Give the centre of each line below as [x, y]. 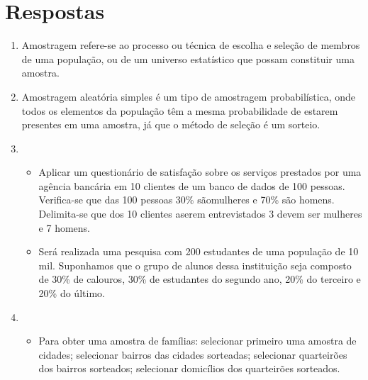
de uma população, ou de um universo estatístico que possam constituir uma [188, 58]
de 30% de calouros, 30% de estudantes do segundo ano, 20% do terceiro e [200, 279]
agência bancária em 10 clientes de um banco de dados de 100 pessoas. [192, 185]
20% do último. [72, 293]
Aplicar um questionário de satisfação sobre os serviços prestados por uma [200, 172]
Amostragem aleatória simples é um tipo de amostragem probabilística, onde [189, 96]
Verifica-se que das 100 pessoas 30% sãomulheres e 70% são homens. [186, 200]
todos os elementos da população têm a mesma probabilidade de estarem [180, 110]
